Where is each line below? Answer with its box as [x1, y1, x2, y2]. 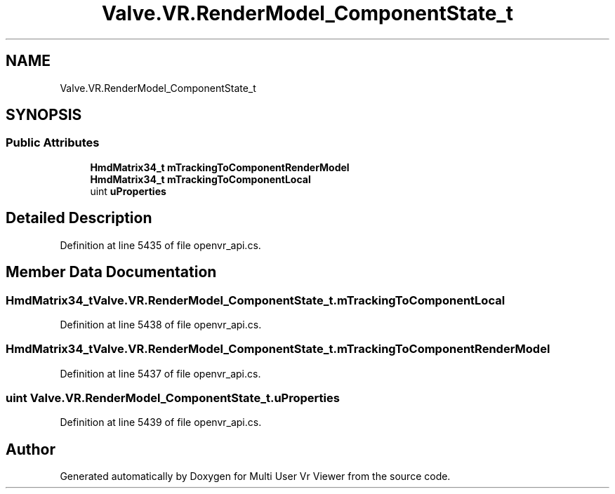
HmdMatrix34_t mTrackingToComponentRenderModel [90, 161, 350, 173]
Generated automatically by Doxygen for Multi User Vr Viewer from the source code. [60, 470, 451, 483]
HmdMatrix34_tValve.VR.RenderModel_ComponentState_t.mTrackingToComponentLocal [6, 293, 505, 307]
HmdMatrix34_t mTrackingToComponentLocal [90, 173, 311, 185]
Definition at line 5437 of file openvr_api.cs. [60, 367, 261, 380]
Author [6, 440, 55, 458]
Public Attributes [6, 135, 100, 150]
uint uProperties [90, 185, 166, 197]
